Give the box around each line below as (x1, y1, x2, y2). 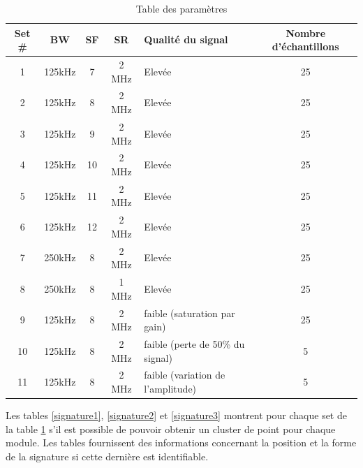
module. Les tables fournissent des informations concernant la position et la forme (6, 435, 357, 450)
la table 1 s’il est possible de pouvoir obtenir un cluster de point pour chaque (6, 421, 336, 436)
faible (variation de (144, 367, 225, 382)
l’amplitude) (144, 381, 197, 395)
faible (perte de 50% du (144, 336, 245, 351)
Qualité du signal (144, 32, 228, 47)
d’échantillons (272, 39, 339, 54)
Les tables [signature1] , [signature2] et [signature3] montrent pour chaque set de (6, 408, 347, 423)
